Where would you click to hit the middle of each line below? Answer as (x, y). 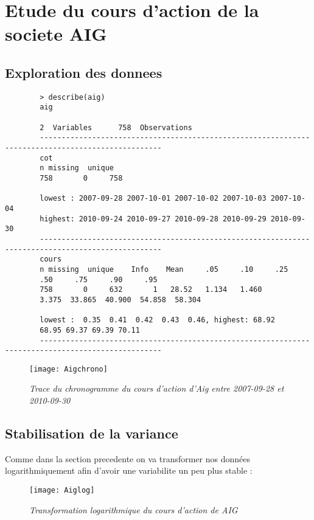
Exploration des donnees (84, 72)
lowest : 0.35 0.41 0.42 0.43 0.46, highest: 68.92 (157, 320)
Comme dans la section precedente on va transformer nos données (127, 458)
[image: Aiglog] (62, 491)
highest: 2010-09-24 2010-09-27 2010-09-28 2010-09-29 (153, 219)
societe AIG (56, 34)
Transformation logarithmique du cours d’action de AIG (134, 509)
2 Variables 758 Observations (116, 127)
